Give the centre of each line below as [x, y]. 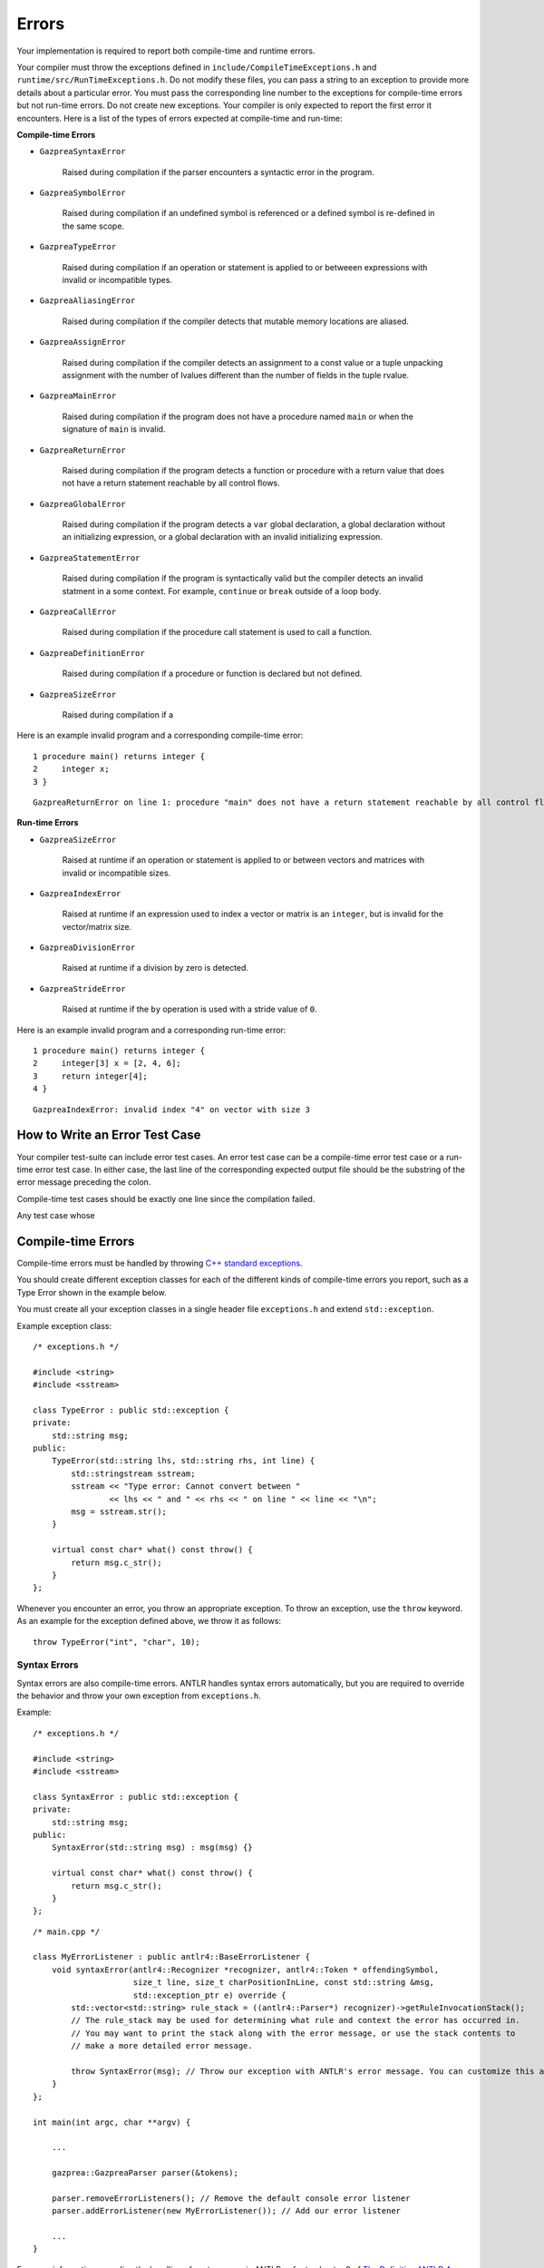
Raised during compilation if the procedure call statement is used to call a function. [217, 632]
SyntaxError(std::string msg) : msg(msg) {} [152, 1848]
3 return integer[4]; [91, 1076]
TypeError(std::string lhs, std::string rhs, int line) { [183, 1461]
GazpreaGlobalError [83, 504]
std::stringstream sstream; [133, 1473]
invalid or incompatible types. [117, 280]
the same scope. [93, 226]
